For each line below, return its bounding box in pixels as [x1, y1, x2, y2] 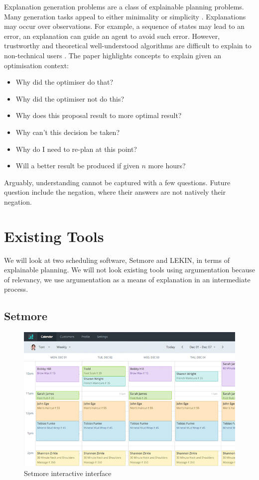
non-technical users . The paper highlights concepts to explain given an [4, 50, 221, 60]
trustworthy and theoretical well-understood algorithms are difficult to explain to [4, 40, 252, 51]
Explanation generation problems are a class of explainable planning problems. [4, 1, 244, 11]
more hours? [148, 160, 186, 171]
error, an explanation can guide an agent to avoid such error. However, [4, 30, 220, 41]
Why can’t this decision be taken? [15, 126, 120, 137]
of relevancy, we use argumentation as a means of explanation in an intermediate [4, 274, 251, 284]
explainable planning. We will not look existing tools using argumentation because [4, 264, 256, 275]
